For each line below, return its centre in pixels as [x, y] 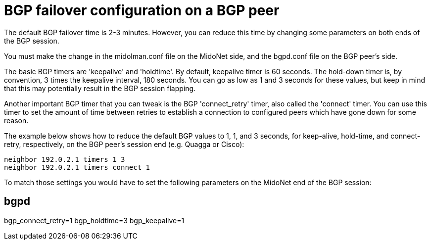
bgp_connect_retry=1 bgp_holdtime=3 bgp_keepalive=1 [94, 220]
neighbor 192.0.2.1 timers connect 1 [77, 167]
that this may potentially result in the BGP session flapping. [100, 88]
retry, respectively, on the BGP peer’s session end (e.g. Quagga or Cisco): [124, 144]
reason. [16, 120]
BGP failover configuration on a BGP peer [142, 10]
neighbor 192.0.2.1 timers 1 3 [65, 159]
